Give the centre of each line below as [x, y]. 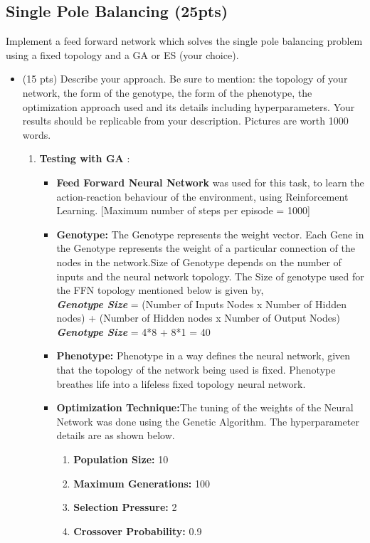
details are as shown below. [116, 435]
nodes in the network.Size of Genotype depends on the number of [199, 262]
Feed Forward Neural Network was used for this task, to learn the [210, 182]
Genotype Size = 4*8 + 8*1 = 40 [133, 331]
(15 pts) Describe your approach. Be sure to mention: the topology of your [185, 79]
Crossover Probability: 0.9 [138, 531]
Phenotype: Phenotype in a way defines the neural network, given [203, 355]
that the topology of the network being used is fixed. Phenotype [196, 370]
